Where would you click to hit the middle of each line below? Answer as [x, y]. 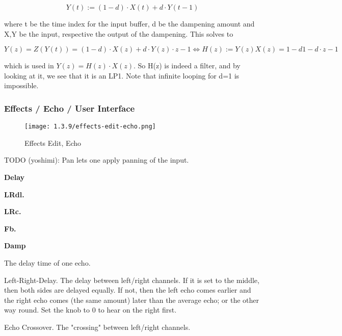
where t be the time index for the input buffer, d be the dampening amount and [129, 23]
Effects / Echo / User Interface [70, 108]
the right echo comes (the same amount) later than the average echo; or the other [131, 300]
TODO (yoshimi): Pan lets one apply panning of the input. [97, 160]
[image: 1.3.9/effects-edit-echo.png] [90, 127]
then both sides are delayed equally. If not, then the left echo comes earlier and [128, 290]
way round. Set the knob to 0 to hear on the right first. [90, 310]
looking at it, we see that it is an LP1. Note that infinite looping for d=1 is [122, 75]
